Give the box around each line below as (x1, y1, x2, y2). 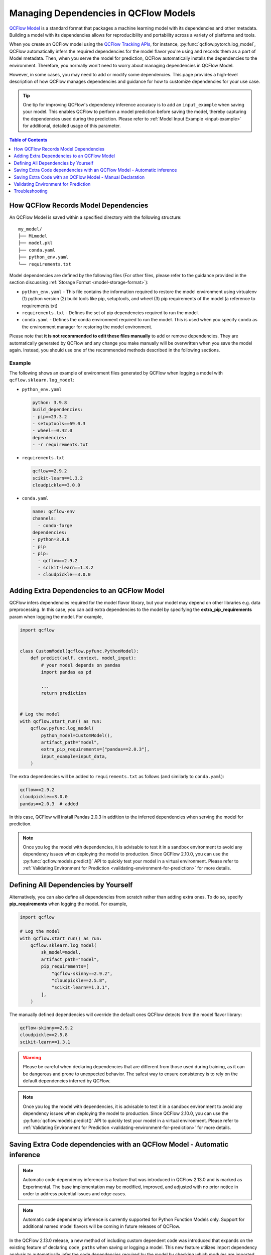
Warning (23, 1054, 41, 1060)
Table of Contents (9, 137, 48, 143)
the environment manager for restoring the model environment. (22, 324, 153, 330)
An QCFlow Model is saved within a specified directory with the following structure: (9, 214, 182, 220)
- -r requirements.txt (32, 442, 88, 448)
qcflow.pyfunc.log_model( (30, 725, 94, 731)
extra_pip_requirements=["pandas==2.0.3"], (41, 746, 150, 752)
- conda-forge (38, 523, 73, 528)
